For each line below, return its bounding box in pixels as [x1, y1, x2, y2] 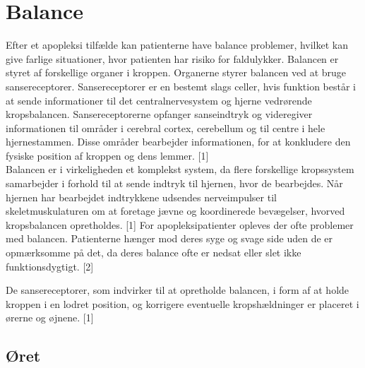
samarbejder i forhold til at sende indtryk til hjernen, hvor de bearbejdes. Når [6, 176, 343, 191]
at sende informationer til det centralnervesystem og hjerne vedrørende [6, 93, 312, 107]
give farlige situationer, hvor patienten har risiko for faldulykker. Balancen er [6, 51, 339, 66]
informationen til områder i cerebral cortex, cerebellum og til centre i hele [6, 120, 325, 135]
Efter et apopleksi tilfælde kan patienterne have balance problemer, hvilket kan [6, 37, 349, 52]
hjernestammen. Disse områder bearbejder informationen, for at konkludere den [6, 134, 351, 149]
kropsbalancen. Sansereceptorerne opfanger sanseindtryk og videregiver [6, 107, 313, 121]
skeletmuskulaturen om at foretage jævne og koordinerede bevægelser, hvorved [6, 203, 345, 218]
